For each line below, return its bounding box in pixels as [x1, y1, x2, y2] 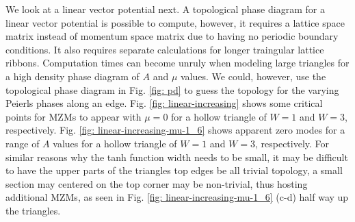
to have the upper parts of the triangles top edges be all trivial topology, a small [5, 163, 343, 177]
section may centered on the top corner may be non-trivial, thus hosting [5, 176, 308, 190]
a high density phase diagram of [5, 69, 140, 83]
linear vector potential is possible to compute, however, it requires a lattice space [5, 15, 345, 29]
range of [5, 136, 40, 150]
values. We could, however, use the [181, 69, 326, 83]
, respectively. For [254, 136, 330, 150]
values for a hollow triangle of [53, 136, 177, 150]
